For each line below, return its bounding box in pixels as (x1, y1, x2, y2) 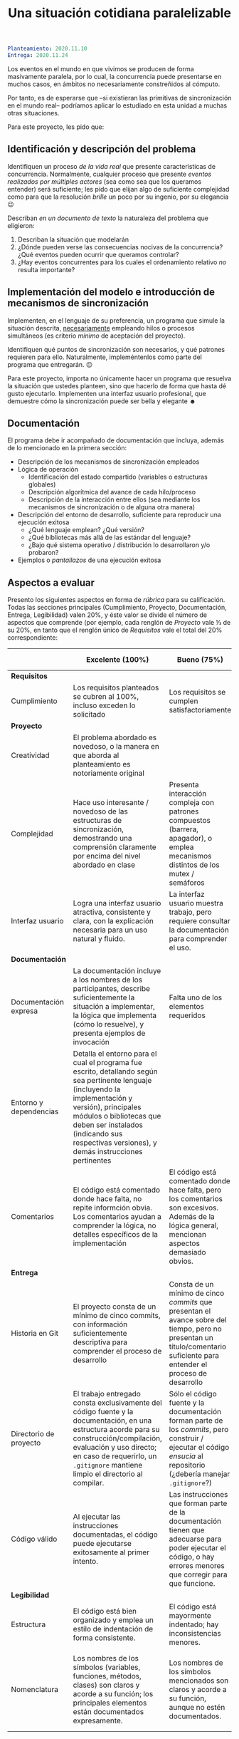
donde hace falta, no (73, 1194, 142, 1204)
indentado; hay (169, 1619, 219, 1629)
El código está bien (73, 1606, 137, 1616)
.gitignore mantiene (73, 1460, 143, 1470)
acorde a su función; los (73, 1689, 154, 1699)
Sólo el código (169, 1389, 217, 1399)
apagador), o (169, 834, 213, 843)
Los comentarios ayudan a (73, 1212, 161, 1222)
